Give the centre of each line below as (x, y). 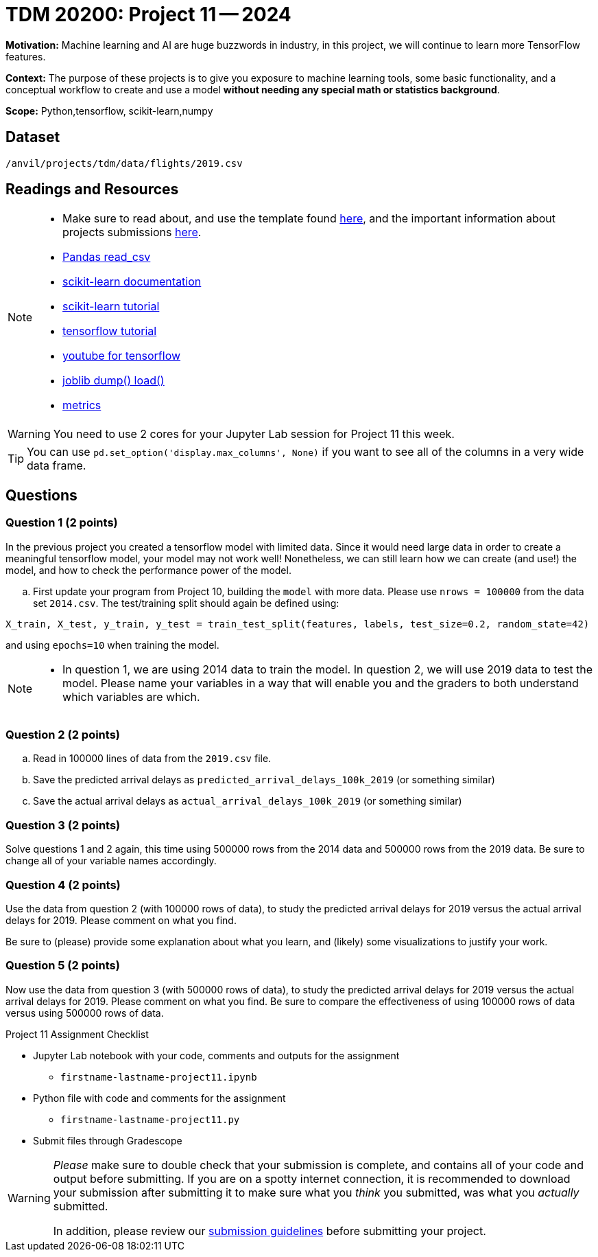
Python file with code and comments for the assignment (159, 1098)
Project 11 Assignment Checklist (77, 1034)
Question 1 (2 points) (62, 523)
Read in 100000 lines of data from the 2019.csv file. (152, 759)
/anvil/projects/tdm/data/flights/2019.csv (124, 163)
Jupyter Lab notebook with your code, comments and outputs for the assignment (216, 1055)
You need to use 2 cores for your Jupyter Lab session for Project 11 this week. (254, 434)
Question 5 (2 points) (63, 966)
